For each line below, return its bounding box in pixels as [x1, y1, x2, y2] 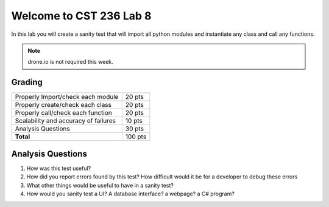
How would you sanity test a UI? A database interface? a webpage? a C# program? [26, 190, 235, 197]
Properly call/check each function [15, 109, 112, 117]
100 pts [125, 132, 147, 141]
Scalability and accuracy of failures [15, 117, 116, 125]
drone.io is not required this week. [27, 58, 114, 66]
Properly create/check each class [15, 101, 112, 109]
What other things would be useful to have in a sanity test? [26, 182, 174, 189]
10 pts [125, 117, 143, 125]
